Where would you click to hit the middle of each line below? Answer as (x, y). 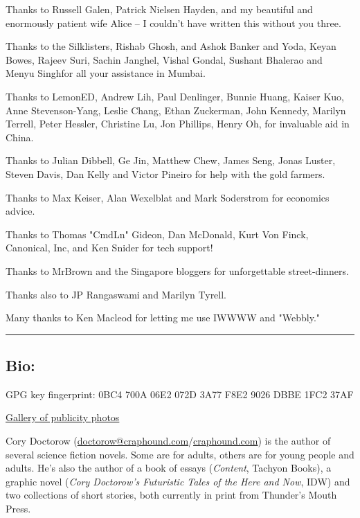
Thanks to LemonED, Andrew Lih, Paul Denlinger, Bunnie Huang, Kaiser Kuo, (175, 96)
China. (20, 137)
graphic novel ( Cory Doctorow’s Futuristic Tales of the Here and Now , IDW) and (178, 481)
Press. (18, 509)
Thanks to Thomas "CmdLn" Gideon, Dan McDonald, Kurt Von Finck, (157, 234)
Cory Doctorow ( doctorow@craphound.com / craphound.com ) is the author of (168, 441)
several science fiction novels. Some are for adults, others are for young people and (180, 454)
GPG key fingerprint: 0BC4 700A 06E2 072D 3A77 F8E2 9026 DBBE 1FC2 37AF (180, 394)
